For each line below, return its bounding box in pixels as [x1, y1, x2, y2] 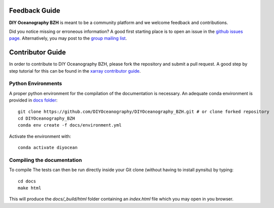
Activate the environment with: [9, 133, 71, 139]
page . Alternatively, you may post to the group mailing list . [9, 35, 127, 41]
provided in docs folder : [9, 97, 58, 103]
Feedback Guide [9, 6, 61, 15]
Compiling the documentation [9, 156, 82, 163]
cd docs [18, 178, 36, 184]
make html [18, 185, 41, 191]
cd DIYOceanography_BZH [18, 115, 75, 121]
